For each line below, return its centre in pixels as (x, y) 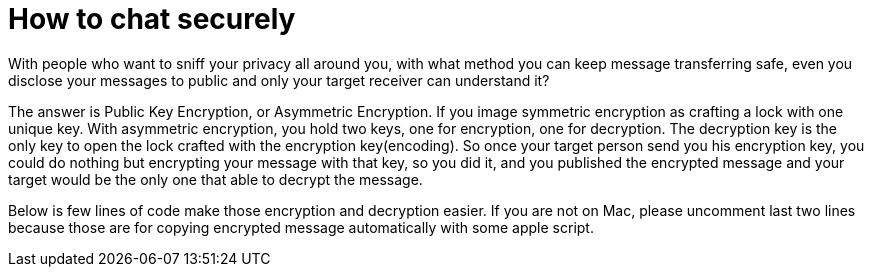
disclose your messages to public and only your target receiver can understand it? (279, 80)
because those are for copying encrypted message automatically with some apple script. (301, 227)
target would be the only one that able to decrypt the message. (215, 179)
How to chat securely (152, 19)
